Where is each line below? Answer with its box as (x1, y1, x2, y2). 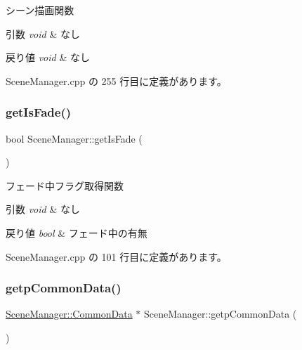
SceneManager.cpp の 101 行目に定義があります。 (6, 249, 227, 264)
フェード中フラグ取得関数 (6, 178, 124, 193)
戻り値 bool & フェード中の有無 (6, 225, 147, 240)
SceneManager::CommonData (6, 306, 133, 321)
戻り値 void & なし (6, 50, 90, 65)
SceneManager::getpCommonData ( (144, 306, 297, 321)
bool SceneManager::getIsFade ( (6, 131, 143, 145)
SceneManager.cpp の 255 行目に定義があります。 (6, 73, 227, 88)
